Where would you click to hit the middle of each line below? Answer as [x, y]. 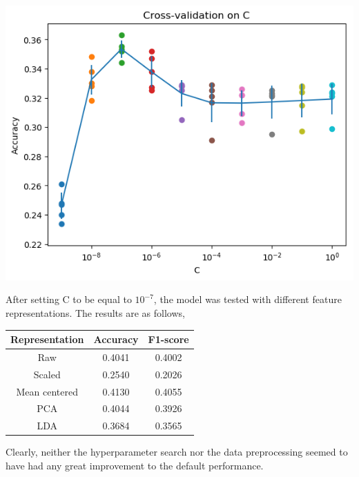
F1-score [168, 339]
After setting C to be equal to [69, 299]
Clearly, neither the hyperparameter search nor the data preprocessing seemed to [177, 452]
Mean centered [47, 391]
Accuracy [116, 339]
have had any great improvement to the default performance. [135, 465]
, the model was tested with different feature [248, 299]
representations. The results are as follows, [95, 312]
